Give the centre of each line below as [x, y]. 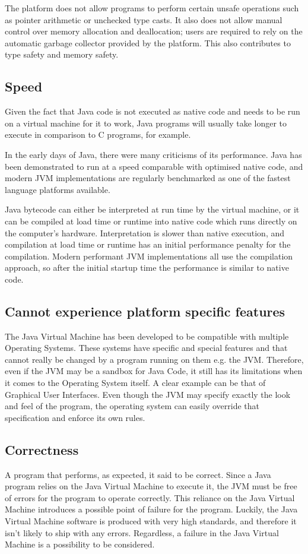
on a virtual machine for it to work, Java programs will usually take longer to [146, 123]
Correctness [42, 449]
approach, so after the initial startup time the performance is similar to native [147, 267]
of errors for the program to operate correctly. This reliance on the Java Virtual [150, 497]
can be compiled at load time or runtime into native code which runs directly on [151, 221]
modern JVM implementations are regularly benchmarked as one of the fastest [148, 178]
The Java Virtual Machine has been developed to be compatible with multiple [147, 336]
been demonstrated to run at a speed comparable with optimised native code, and [154, 166]
